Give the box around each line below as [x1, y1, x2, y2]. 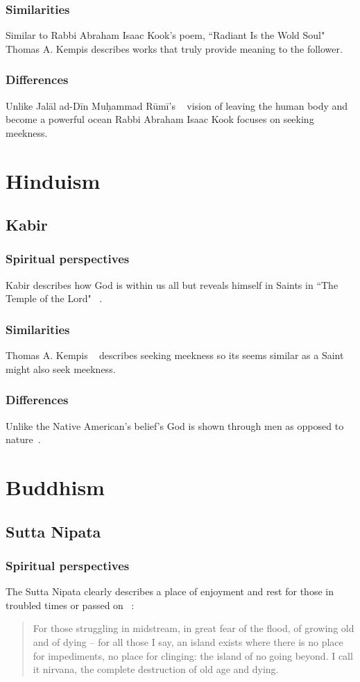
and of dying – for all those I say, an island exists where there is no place [33, 634, 343, 649]
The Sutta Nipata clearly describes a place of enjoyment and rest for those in [6, 584, 334, 599]
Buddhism [6, 472, 105, 501]
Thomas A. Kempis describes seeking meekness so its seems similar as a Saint [6, 348, 344, 363]
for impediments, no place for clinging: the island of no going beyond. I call [33, 648, 353, 663]
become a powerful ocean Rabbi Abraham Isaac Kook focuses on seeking [6, 112, 314, 126]
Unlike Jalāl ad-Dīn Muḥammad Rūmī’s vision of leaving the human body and [6, 98, 348, 113]
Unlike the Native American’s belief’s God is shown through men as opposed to [6, 418, 344, 433]
